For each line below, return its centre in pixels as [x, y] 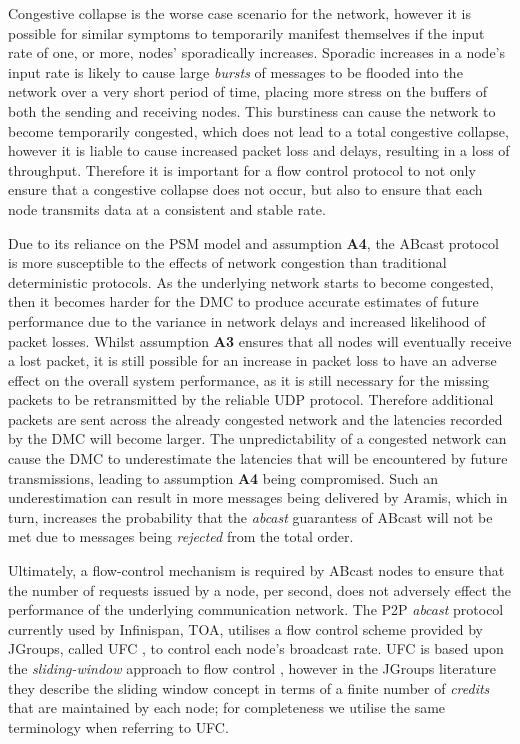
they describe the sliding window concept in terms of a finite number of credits [249, 687]
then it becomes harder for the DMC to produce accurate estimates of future [243, 301]
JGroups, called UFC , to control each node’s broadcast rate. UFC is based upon [256, 648]
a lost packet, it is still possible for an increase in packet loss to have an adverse [252, 360]
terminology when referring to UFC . [118, 726]
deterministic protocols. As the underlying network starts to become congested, [251, 281]
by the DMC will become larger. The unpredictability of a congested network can [257, 438]
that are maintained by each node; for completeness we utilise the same [227, 707]
